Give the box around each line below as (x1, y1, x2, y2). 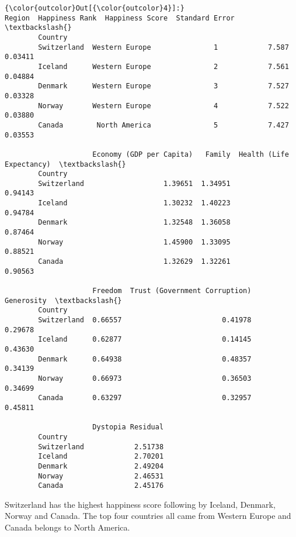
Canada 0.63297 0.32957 (38, 394, 252, 402)
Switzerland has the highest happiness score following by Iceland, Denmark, (5, 498, 276, 510)
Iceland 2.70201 (38, 452, 164, 461)
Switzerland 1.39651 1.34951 (38, 179, 231, 188)
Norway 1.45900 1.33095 (38, 237, 231, 246)
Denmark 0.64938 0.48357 (38, 354, 252, 363)
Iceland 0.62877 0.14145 (38, 335, 252, 344)
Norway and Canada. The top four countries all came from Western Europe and (5, 510, 291, 522)
